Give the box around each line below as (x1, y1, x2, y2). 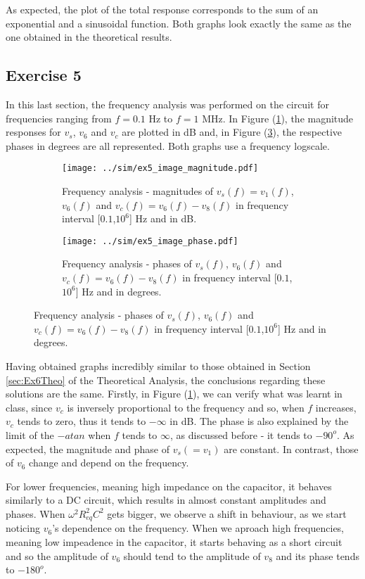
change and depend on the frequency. (29, 455, 189, 470)
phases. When (6, 506, 65, 521)
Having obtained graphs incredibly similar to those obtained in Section (6, 359, 311, 374)
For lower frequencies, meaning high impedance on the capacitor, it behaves (6, 478, 332, 493)
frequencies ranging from (6, 110, 112, 125)
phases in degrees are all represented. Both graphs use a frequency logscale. (6, 138, 330, 153)
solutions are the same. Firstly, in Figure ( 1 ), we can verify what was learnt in (6, 386, 342, 401)
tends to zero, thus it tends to (17, 414, 146, 428)
